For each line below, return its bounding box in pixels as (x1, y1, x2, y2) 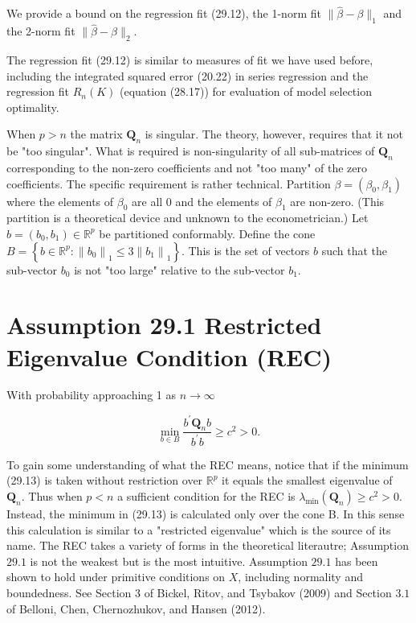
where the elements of (6, 192, 114, 209)
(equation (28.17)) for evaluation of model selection (120, 83, 372, 100)
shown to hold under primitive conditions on (6, 568, 226, 585)
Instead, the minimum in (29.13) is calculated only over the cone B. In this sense (6, 505, 405, 522)
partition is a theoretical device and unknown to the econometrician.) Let (6, 209, 369, 226)
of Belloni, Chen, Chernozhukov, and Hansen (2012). (6, 600, 266, 617)
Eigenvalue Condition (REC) (6, 340, 332, 373)
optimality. (6, 98, 59, 115)
